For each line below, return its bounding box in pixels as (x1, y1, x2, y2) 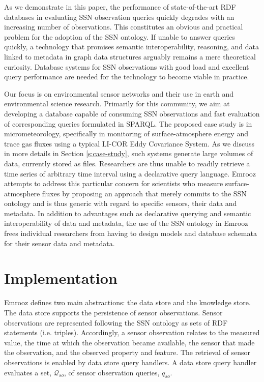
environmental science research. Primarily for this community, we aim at (4, 98, 230, 109)
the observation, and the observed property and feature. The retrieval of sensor (4, 347, 251, 358)
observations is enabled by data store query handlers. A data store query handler (4, 357, 257, 367)
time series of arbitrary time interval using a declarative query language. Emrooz (4, 168, 256, 179)
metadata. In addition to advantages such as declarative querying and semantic (4, 208, 251, 218)
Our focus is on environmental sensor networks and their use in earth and (4, 88, 234, 99)
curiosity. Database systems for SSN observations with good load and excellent (4, 61, 249, 72)
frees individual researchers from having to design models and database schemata (4, 228, 257, 239)
